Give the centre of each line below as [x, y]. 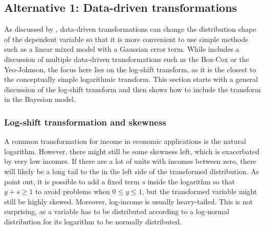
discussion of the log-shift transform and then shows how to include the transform [132, 89]
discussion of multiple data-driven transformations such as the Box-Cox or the [127, 59]
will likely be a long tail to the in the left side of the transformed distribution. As [132, 171]
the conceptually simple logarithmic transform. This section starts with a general [131, 79]
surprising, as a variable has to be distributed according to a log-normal [117, 211]
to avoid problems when [72, 191]
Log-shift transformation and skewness [85, 122]
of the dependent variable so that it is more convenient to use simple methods [126, 39]
